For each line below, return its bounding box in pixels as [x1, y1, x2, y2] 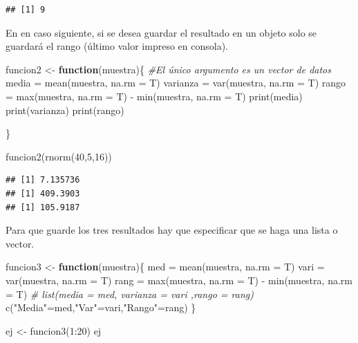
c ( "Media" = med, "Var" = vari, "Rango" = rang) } [6, 300, 196, 315]
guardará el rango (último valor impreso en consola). [6, 39, 228, 53]
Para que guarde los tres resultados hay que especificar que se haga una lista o [6, 223, 338, 237]
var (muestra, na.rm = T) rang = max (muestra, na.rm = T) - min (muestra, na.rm [6, 272, 352, 287]
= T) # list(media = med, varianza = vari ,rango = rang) [6, 286, 254, 301]
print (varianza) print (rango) [6, 102, 124, 117]
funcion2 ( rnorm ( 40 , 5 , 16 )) [6, 149, 112, 163]
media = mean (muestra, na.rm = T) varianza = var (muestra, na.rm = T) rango [6, 75, 346, 90]
